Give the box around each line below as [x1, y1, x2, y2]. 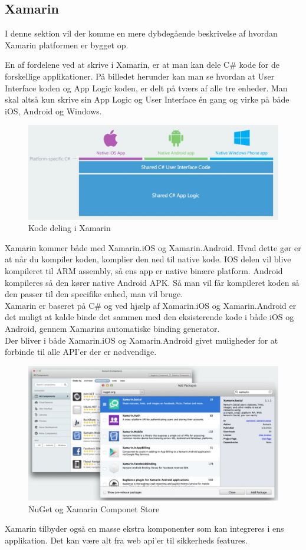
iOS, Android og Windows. [5, 104, 102, 117]
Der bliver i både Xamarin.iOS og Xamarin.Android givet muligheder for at [5, 334, 278, 346]
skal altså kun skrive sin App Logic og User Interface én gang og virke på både [5, 93, 289, 106]
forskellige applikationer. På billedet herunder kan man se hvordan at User [5, 70, 275, 82]
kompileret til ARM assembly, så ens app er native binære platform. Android [5, 264, 283, 276]
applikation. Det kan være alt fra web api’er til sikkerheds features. [5, 534, 248, 546]
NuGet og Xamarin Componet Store [28, 502, 160, 515]
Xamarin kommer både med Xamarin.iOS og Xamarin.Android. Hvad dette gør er [5, 241, 301, 253]
